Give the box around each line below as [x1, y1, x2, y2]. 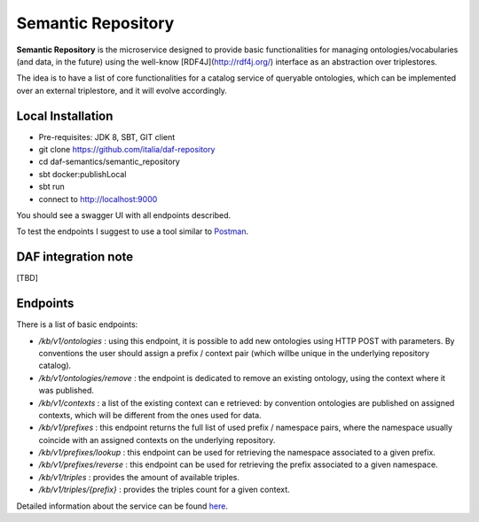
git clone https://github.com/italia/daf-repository [38, 144, 216, 155]
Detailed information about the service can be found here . [16, 501, 229, 511]
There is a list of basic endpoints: [16, 319, 138, 330]
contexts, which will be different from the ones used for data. [38, 409, 262, 420]
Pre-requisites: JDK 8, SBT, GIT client [38, 131, 176, 142]
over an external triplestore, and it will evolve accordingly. [16, 85, 228, 96]
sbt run [38, 182, 66, 192]
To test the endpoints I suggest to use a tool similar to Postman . [16, 226, 249, 237]
